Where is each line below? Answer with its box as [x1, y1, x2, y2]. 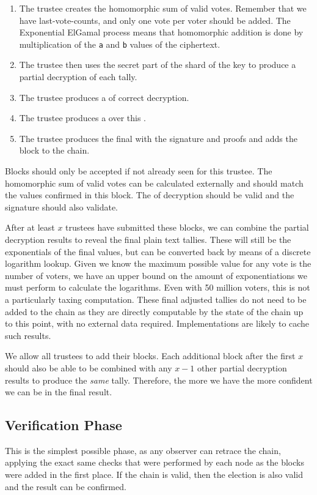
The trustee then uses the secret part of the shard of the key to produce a [19, 58, 296, 71]
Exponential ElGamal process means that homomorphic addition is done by [19, 26, 304, 39]
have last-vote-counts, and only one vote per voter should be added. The [19, 13, 291, 26]
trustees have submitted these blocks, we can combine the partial [65, 221, 309, 234]
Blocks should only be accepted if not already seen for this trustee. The [5, 165, 272, 177]
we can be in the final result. [5, 385, 112, 398]
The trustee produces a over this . [19, 111, 147, 124]
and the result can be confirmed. [5, 480, 126, 493]
